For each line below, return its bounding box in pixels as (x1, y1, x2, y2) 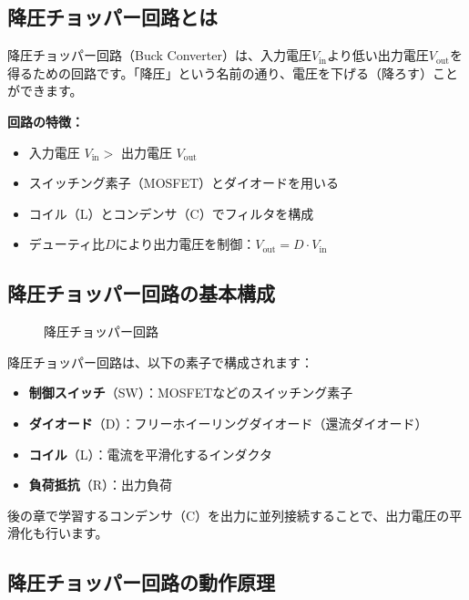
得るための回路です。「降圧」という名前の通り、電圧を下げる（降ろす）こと (7, 63, 459, 82)
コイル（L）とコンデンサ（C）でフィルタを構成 (28, 203, 314, 222)
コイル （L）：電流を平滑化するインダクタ (28, 444, 272, 463)
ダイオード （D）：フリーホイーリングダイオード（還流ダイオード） (28, 413, 428, 432)
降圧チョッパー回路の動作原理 (7, 568, 275, 596)
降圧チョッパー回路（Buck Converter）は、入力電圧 (7, 46, 311, 65)
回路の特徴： (7, 111, 84, 130)
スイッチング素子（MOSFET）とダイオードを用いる (28, 173, 340, 192)
